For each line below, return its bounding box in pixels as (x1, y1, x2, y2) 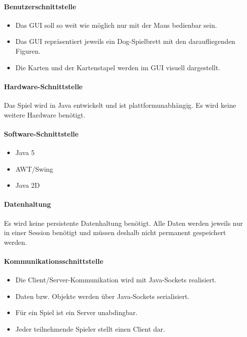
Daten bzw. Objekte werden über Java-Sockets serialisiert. (15, 291, 189, 301)
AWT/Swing (15, 163, 53, 174)
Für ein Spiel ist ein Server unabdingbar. (15, 307, 138, 317)
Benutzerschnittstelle (4, 1, 76, 11)
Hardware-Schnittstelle (4, 81, 83, 91)
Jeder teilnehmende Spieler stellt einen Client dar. (15, 323, 165, 334)
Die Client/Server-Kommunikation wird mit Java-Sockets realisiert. (15, 275, 217, 285)
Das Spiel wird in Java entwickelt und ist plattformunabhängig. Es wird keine (4, 99, 236, 110)
